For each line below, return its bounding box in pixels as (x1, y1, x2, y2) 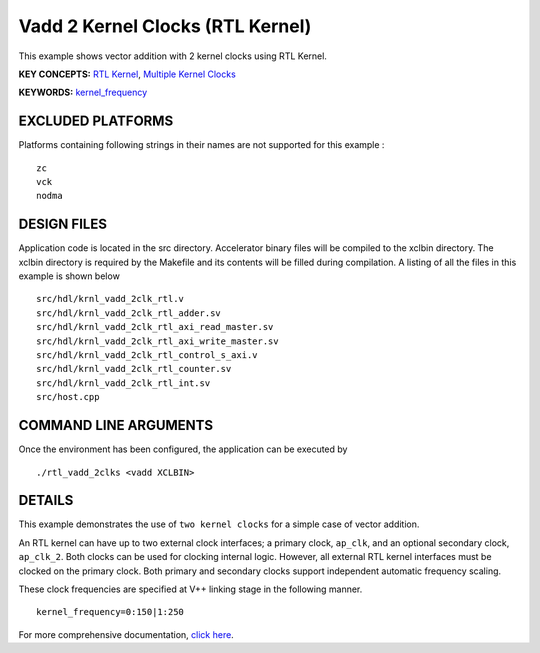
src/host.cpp (36, 391, 100, 403)
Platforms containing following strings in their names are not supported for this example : (18, 139, 385, 151)
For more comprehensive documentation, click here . (18, 628, 234, 640)
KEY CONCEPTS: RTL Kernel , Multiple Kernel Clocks (18, 68, 237, 80)
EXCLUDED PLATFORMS (18, 113, 174, 130)
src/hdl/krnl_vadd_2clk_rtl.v (36, 293, 185, 305)
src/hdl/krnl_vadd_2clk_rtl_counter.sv (36, 363, 232, 375)
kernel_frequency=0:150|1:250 (36, 606, 185, 618)
